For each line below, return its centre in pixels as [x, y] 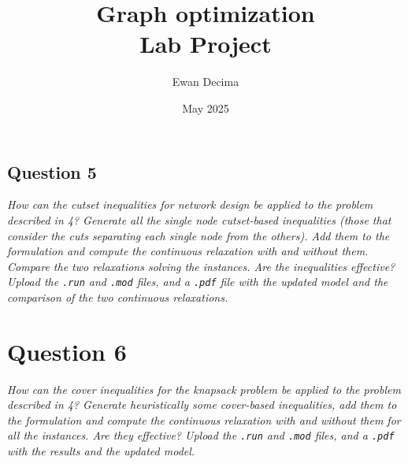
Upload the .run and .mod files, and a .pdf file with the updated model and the [198, 282]
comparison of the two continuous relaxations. [118, 297]
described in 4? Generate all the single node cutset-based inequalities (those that [199, 219]
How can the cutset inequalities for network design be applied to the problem [190, 204]
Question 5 [52, 171]
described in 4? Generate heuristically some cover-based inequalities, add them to [202, 405]
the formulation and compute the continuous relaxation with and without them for [204, 419]
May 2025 [206, 108]
